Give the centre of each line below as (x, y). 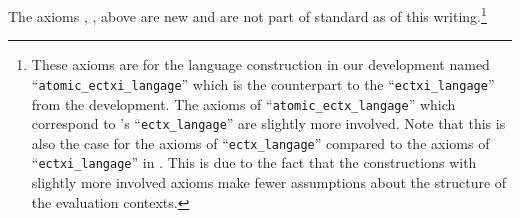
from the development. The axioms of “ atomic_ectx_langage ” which (243, 103)
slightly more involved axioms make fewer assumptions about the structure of (269, 182)
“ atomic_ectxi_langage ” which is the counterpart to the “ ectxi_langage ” (263, 83)
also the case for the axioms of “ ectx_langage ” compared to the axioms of (260, 142)
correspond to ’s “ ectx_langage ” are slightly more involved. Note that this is (268, 123)
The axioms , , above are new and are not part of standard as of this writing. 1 (247, 14)
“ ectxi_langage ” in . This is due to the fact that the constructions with (254, 162)
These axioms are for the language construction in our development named (260, 64)
